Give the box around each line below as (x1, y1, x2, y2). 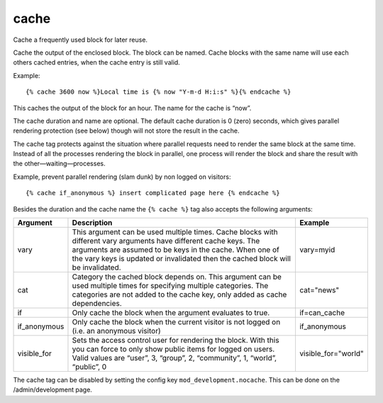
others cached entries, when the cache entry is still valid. (13, 58, 180, 67)
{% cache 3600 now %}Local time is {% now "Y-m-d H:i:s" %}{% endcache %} (26, 88, 292, 96)
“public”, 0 (72, 362, 107, 372)
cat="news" (299, 285, 340, 295)
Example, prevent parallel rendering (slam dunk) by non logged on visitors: (13, 172, 231, 181)
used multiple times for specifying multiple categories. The (72, 281, 269, 291)
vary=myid (299, 245, 335, 255)
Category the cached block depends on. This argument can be (72, 272, 282, 282)
